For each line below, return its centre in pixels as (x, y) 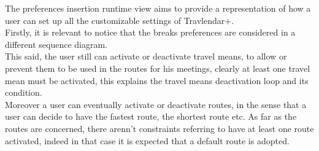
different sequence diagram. (56, 44)
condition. (24, 92)
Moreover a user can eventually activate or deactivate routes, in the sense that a (156, 104)
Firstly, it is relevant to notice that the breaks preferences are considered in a (150, 32)
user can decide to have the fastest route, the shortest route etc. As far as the (151, 116)
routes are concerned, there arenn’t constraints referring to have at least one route (159, 128)
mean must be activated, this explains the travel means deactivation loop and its (157, 80)
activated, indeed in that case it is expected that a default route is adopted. (147, 140)
